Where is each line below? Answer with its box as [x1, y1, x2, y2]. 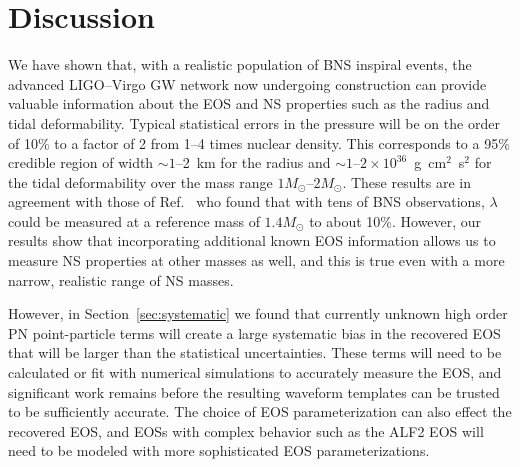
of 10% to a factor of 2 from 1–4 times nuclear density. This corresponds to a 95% [8, 132, 510, 153]
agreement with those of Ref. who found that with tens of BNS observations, [8, 191, 485, 212]
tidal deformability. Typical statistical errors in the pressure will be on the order [8, 112, 500, 133]
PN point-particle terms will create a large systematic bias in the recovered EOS [8, 322, 501, 343]
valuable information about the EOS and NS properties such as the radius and [8, 93, 490, 114]
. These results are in [342, 171, 471, 192]
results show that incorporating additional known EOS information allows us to [8, 230, 496, 251]
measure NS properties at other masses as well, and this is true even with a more [8, 250, 505, 271]
